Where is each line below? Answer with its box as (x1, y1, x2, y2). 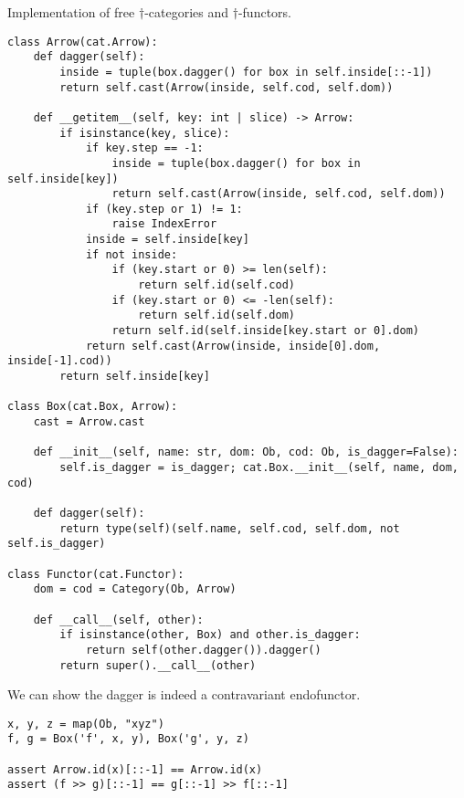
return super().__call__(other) (59, 658, 257, 672)
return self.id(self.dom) (138, 309, 295, 322)
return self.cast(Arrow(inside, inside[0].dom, (85, 339, 381, 352)
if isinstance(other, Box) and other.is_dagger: (59, 628, 361, 642)
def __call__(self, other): (33, 613, 204, 626)
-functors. (237, 3, 291, 21)
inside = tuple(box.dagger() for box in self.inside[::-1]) (59, 65, 433, 79)
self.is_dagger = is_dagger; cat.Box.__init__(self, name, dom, (59, 460, 459, 474)
